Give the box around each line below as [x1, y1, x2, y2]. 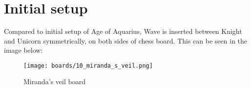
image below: [4, 45, 43, 55]
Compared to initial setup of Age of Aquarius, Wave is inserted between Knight [4, 26, 242, 36]
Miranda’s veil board [23, 76, 85, 86]
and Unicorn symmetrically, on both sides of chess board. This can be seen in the [4, 35, 248, 45]
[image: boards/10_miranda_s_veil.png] [23, 62, 153, 69]
